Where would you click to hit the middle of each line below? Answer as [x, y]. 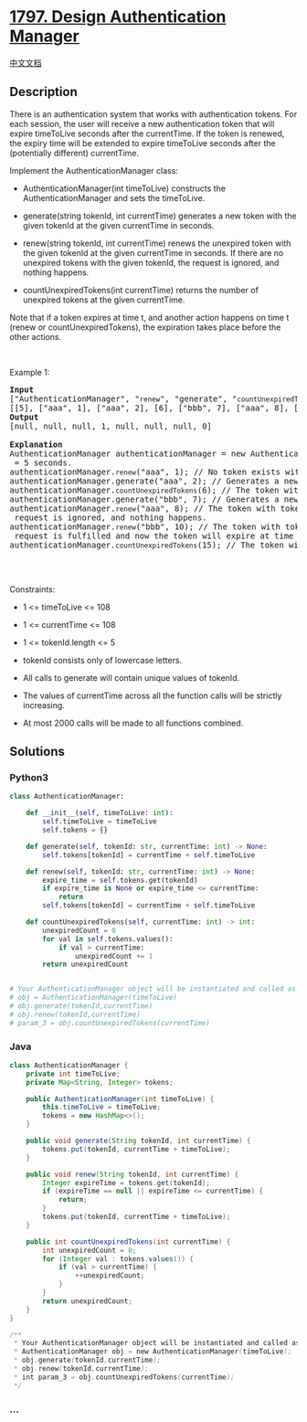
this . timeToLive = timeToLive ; [102, 1108]
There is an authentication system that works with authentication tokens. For [153, 114]
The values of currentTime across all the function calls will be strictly [152, 695]
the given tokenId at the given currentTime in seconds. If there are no [153, 252]
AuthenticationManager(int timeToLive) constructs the [124, 188]
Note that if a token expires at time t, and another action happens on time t [149, 317]
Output [24, 417]
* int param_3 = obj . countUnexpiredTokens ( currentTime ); [124, 1377]
